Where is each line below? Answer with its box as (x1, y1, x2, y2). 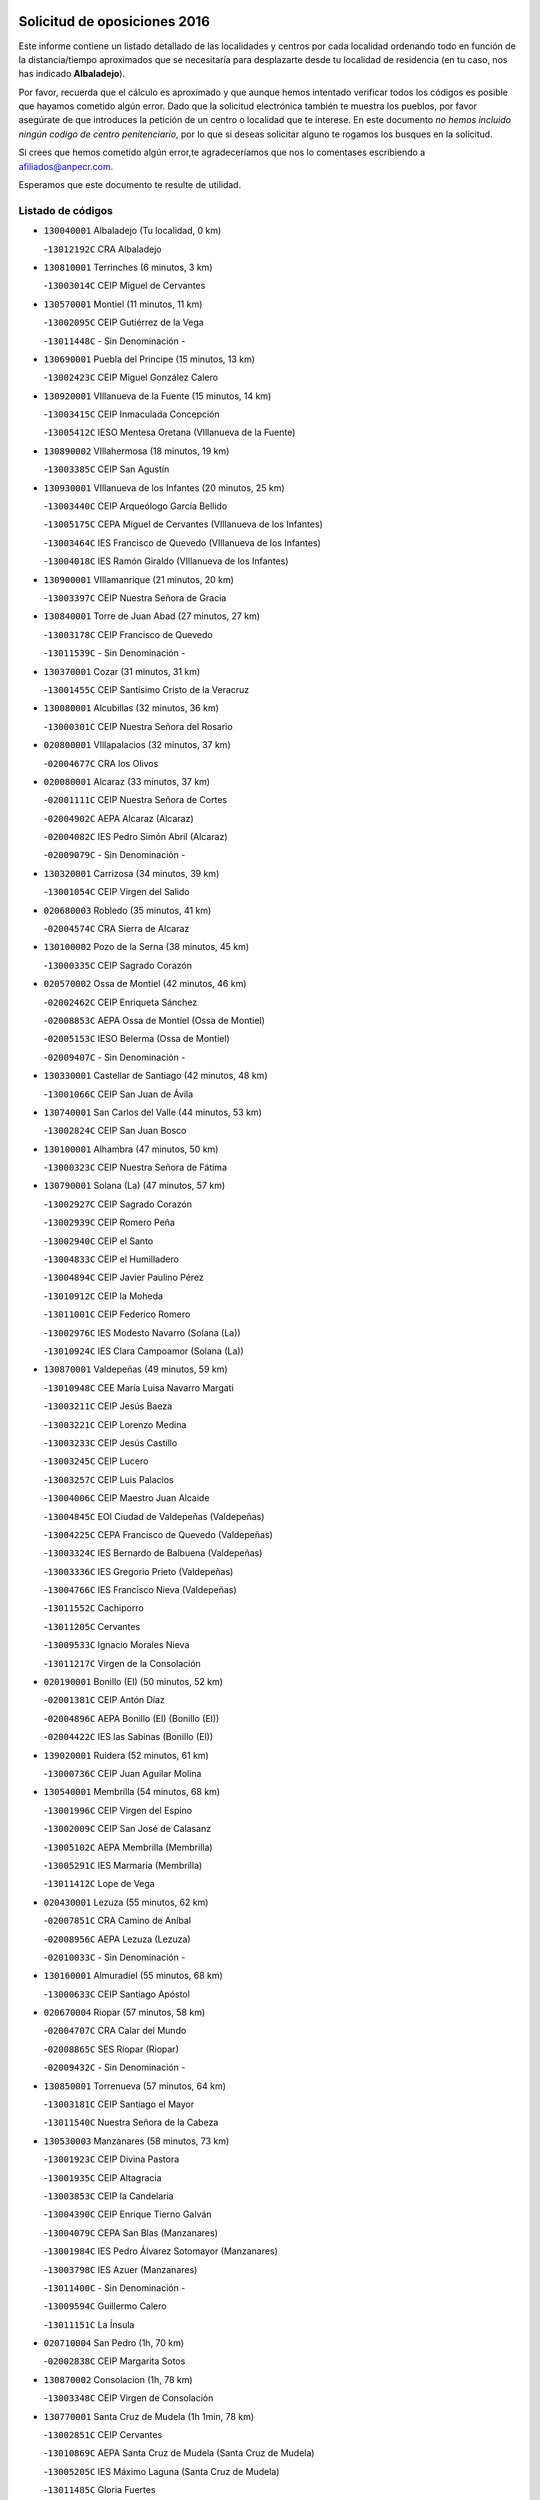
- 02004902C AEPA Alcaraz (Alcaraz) (43, 812, 194, 824)
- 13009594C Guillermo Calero (43, 2300, 167, 2312)
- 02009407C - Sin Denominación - (43, 1051, 186, 1063)
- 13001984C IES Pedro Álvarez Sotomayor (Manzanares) (43, 2245, 279, 2257)
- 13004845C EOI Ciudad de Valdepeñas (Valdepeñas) (43, 1510, 265, 1522)
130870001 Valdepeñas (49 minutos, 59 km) (43, 1363, 229, 1375)
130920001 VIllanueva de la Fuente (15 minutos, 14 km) (43, 390, 272, 402)
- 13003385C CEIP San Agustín (43, 463, 170, 475)
